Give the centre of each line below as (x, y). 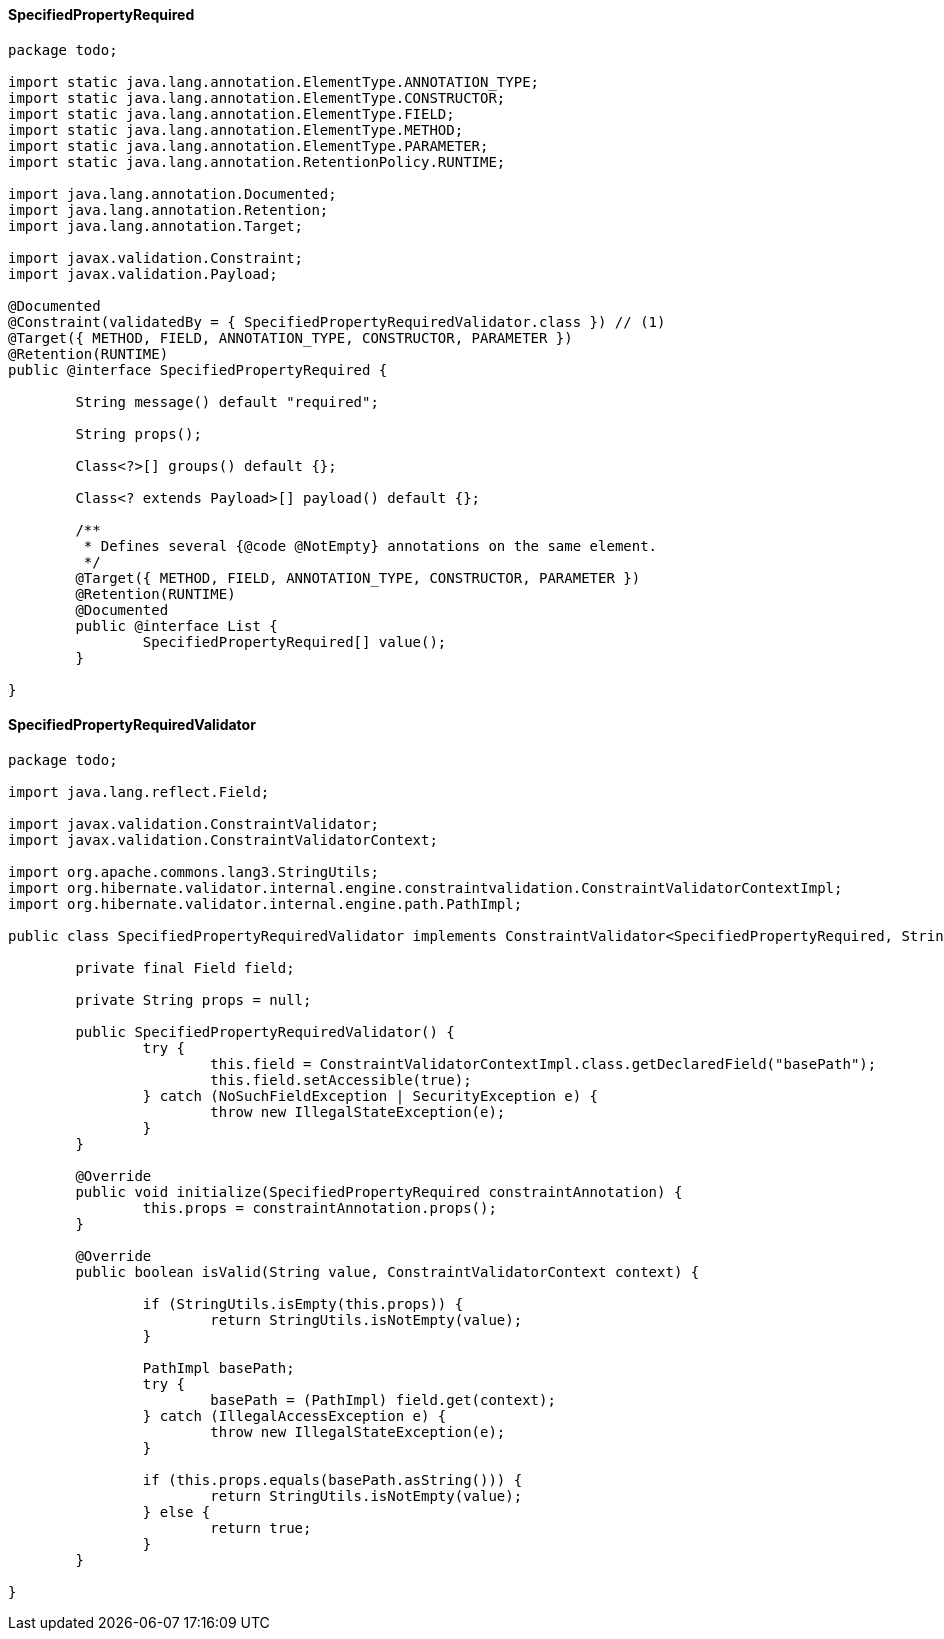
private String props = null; (193, 999)
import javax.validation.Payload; (143, 273)
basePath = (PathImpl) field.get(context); (383, 1399)
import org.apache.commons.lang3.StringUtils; (193, 871)
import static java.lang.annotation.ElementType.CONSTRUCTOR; (257, 97)
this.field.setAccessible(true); (341, 1079)
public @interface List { (176, 625)
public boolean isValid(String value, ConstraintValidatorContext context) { (387, 1271)
